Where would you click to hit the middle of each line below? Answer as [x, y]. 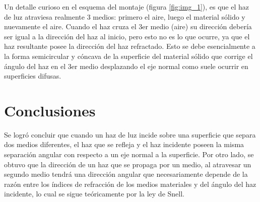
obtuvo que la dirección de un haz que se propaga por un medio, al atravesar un [128, 164]
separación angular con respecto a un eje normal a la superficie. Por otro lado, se [129, 154]
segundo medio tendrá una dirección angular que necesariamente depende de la [126, 174]
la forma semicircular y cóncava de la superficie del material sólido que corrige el [128, 56]
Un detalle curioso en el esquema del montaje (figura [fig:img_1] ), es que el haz [126, 7]
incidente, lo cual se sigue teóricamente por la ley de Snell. [94, 194]
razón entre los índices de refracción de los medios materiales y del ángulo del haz [130, 184]
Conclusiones [50, 110]
